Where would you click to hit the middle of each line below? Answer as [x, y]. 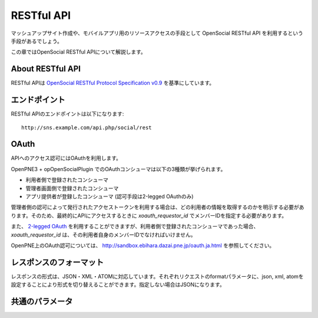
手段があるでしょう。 [37, 41]
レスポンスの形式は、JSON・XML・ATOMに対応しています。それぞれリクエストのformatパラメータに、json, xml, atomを [157, 276]
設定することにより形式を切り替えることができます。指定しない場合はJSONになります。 [118, 285]
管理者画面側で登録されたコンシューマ [72, 188]
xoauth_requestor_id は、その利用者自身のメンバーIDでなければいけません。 [104, 235]
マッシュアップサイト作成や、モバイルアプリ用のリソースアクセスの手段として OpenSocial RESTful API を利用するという [157, 33]
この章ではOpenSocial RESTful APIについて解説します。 [79, 52]
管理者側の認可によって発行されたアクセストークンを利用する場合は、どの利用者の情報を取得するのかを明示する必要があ [158, 207]
